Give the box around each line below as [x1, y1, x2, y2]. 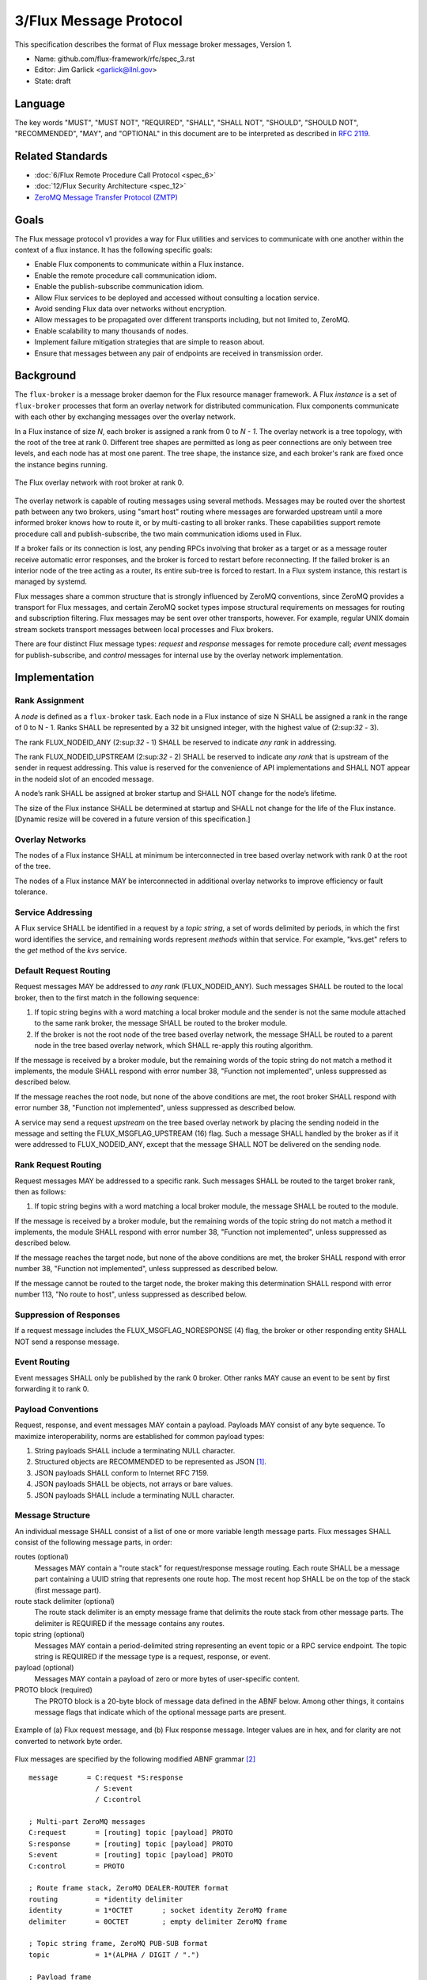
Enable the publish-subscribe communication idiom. [34, 282, 205, 291]
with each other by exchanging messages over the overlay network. [14, 412, 236, 421]
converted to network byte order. [14, 1736, 123, 1746]
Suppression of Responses [14, 1309, 120, 1320]
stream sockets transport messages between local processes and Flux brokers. [14, 624, 274, 634]
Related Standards [14, 149, 108, 162]
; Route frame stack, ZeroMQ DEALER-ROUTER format [28, 1883, 229, 1893]
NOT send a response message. [14, 1337, 120, 1346]
